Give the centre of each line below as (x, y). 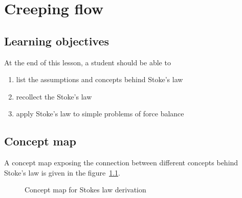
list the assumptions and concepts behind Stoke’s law (100, 79)
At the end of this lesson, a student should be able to (87, 62)
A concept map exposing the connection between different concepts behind (121, 163)
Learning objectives (57, 41)
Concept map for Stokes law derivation (85, 190)
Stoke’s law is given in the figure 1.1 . (62, 172)
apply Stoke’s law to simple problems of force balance (100, 114)
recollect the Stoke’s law (54, 96)
